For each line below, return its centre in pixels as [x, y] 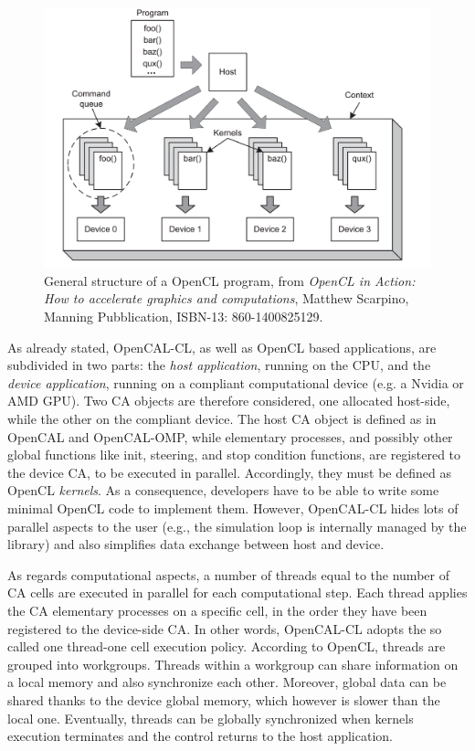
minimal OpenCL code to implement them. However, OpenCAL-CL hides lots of [233, 508]
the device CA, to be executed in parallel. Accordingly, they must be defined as [229, 472]
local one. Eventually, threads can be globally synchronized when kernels [211, 718]
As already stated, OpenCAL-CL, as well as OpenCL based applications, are [222, 347]
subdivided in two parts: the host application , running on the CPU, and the [219, 365]
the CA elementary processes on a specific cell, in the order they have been [217, 610]
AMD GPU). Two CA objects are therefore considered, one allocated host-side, [229, 401]
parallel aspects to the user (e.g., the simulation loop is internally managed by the [237, 526]
